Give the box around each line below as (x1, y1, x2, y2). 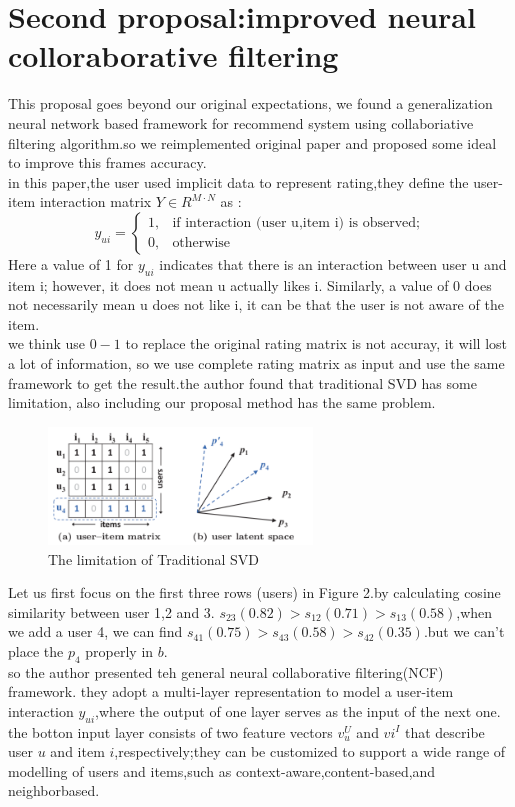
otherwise (172, 236, 231, 251)
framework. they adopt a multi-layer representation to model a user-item (8, 681, 454, 702)
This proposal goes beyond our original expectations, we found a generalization (8, 93, 493, 114)
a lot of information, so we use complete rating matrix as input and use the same (8, 353, 505, 374)
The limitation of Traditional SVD (48, 548, 260, 569)
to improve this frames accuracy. (8, 152, 207, 173)
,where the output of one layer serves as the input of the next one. (95, 700, 501, 721)
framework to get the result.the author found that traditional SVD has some (8, 372, 477, 393)
